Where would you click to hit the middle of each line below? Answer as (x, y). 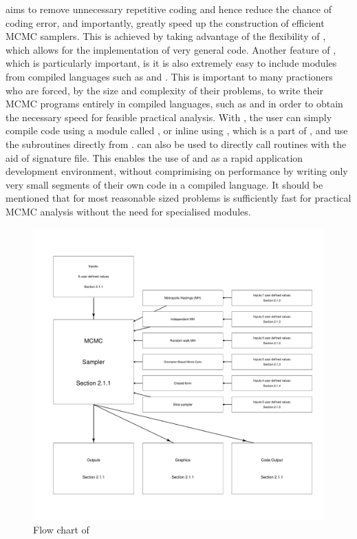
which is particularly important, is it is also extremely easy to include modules (171, 63)
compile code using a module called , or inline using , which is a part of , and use (177, 130)
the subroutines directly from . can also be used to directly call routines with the (176, 144)
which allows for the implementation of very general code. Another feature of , (171, 49)
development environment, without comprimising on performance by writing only (177, 171)
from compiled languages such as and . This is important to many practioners (169, 76)
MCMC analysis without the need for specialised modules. (128, 211)
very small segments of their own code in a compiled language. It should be (164, 184)
